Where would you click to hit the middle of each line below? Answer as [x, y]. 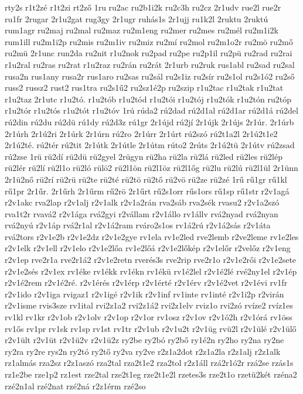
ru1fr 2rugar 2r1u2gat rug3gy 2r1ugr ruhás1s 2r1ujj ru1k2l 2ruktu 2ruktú [137, 18]
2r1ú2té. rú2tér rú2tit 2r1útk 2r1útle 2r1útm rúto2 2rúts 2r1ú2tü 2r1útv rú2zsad [150, 145]
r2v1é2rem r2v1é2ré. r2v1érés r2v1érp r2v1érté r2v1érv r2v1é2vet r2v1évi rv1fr [146, 282]
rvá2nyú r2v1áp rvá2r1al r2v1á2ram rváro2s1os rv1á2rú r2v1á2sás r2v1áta [138, 225]
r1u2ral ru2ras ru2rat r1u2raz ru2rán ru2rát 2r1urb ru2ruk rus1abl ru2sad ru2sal [150, 64]
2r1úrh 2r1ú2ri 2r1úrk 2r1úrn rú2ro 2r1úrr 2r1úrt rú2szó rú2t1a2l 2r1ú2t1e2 [141, 133]
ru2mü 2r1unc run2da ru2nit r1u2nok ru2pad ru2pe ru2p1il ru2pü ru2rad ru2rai [149, 53]
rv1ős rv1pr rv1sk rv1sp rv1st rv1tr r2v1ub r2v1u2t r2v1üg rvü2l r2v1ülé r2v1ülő [151, 328]
